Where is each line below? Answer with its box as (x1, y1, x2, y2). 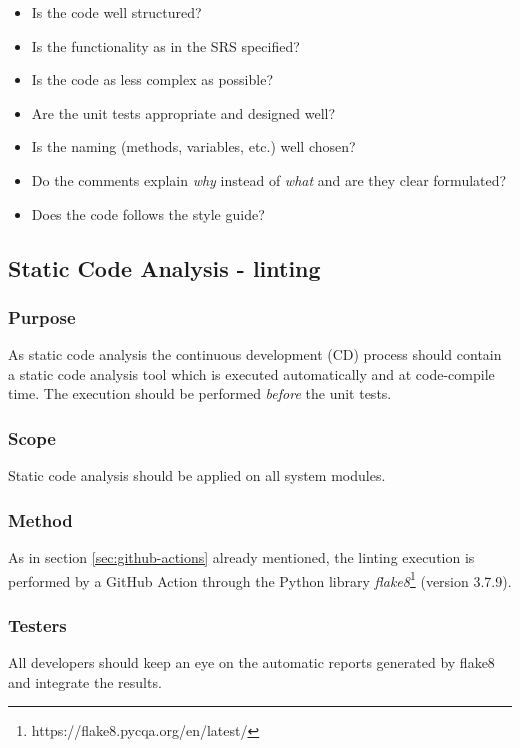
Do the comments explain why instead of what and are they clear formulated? (31, 169, 507, 190)
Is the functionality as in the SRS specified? (31, 35, 300, 56)
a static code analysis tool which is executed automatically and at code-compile (8, 363, 495, 384)
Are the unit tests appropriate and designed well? (31, 102, 336, 123)
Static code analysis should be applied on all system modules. (8, 465, 386, 486)
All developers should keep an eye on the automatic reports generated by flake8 (8, 652, 495, 673)
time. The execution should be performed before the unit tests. (8, 383, 392, 404)
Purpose (8, 304, 76, 329)
